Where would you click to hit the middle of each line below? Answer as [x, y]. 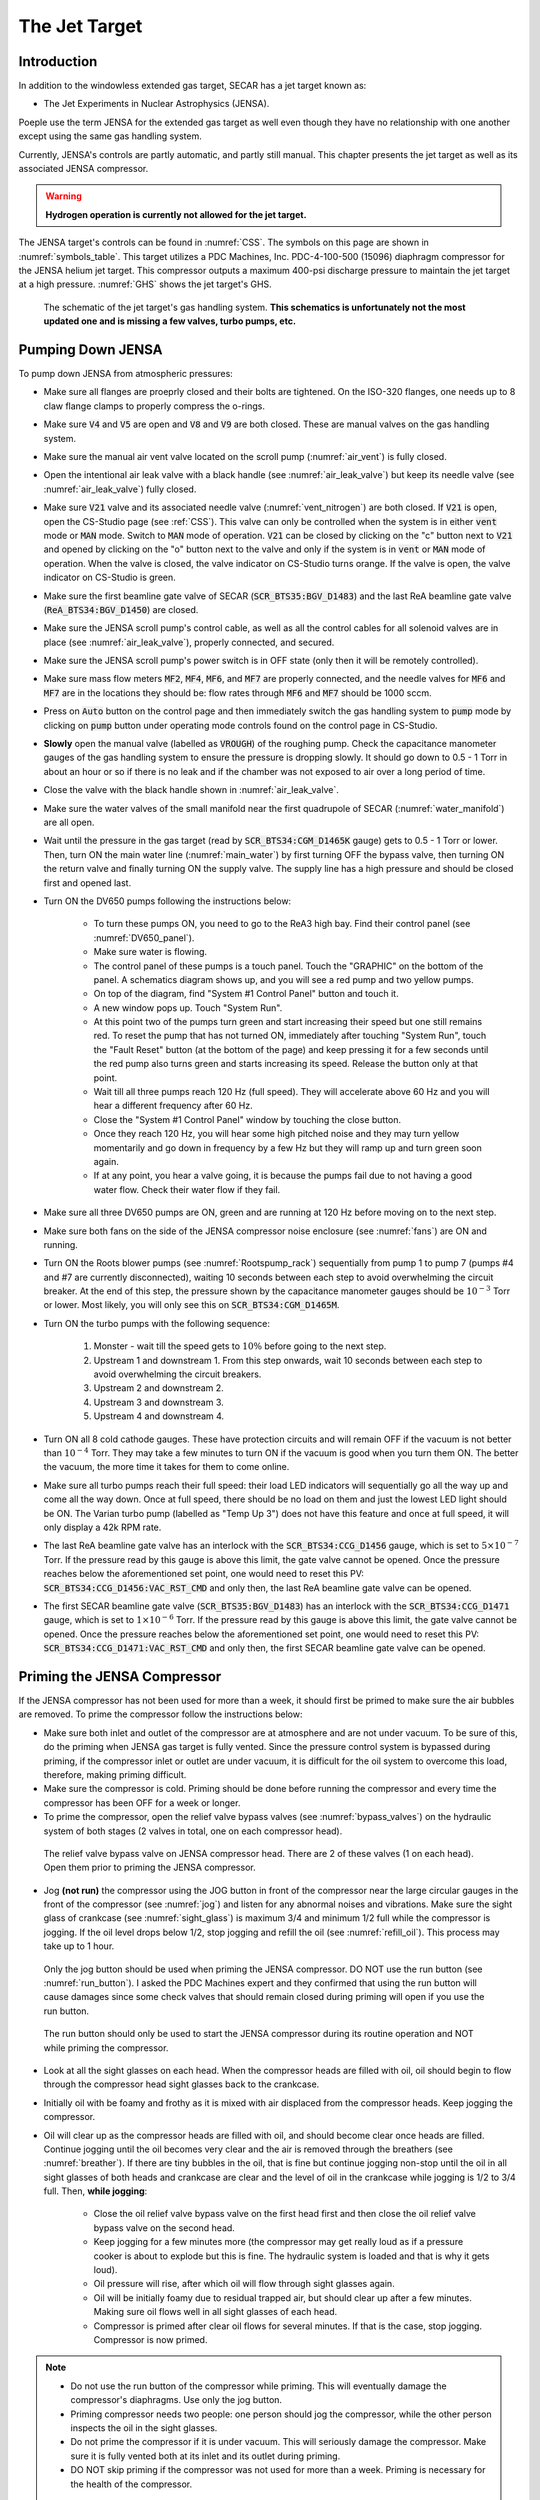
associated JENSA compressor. [83, 169]
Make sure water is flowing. [150, 952]
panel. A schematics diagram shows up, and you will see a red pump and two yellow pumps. [283, 979]
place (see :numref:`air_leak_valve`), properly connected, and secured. [189, 642]
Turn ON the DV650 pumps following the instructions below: [167, 901]
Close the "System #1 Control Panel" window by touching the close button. [247, 1119]
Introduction [58, 61]
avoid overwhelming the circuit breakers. [177, 1374]
